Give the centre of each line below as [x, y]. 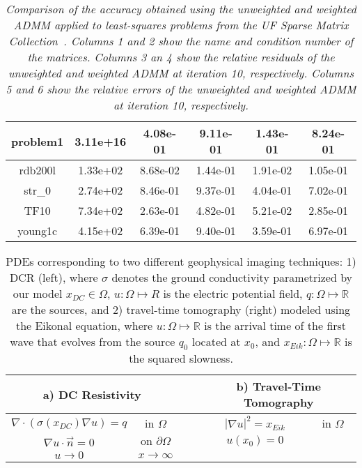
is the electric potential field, [233, 293]
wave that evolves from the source [93, 341]
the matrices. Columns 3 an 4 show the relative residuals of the [181, 57]
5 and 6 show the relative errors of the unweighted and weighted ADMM [181, 89]
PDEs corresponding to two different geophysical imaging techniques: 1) [181, 261]
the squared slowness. [181, 358]
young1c [38, 231]
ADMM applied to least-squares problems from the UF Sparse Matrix [181, 25]
